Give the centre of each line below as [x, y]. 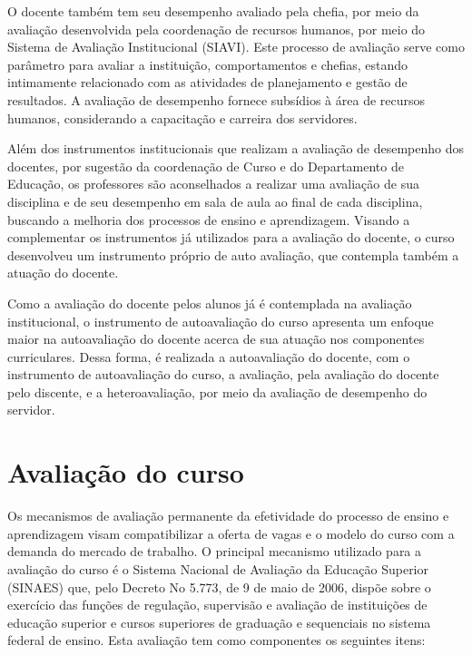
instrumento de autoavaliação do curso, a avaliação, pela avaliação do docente [223, 374]
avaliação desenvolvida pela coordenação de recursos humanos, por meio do [216, 29]
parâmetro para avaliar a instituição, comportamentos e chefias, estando [208, 64]
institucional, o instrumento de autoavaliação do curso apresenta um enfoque [221, 321]
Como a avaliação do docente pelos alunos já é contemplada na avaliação [210, 303]
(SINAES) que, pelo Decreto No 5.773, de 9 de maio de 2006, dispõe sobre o [219, 587]
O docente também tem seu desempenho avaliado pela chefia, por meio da [213, 11]
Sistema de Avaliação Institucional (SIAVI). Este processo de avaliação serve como [236, 47]
